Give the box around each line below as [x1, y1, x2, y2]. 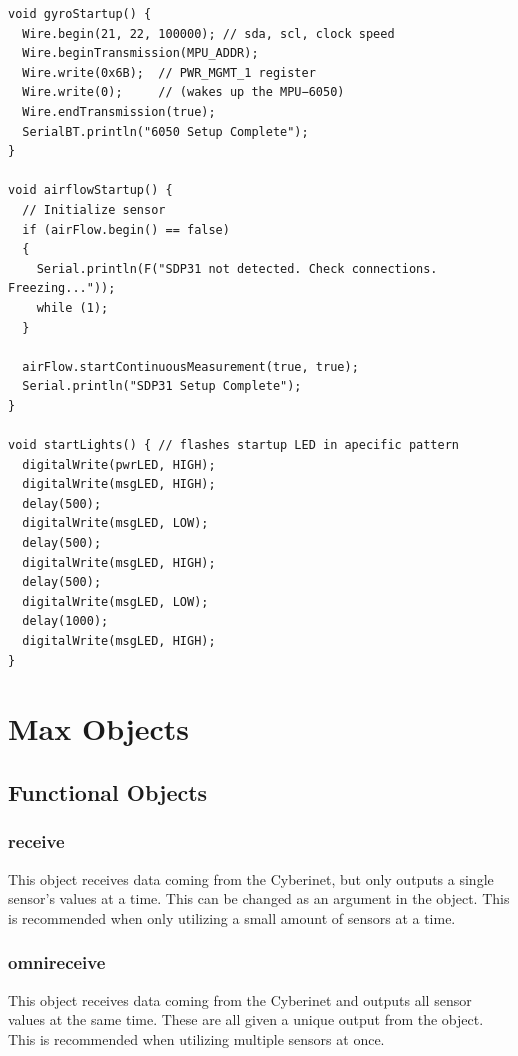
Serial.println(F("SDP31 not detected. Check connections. [36, 261, 438, 276]
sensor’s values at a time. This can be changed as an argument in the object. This [8, 888, 510, 909]
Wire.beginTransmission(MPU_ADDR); [22, 46, 259, 61]
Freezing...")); [8, 281, 116, 296]
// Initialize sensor [22, 202, 166, 217]
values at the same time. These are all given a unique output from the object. [8, 1009, 484, 1030]
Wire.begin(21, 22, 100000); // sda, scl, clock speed [22, 26, 395, 41]
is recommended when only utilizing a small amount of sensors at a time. [8, 907, 456, 928]
